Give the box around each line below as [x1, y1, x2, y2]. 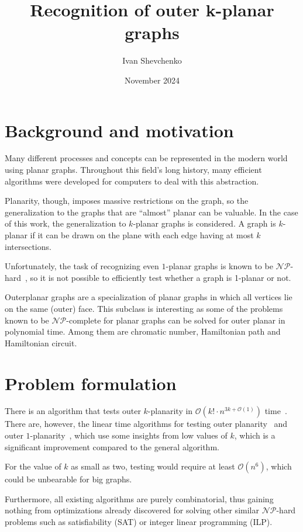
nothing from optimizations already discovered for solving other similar [5, 504, 259, 516]
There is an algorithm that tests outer [5, 405, 141, 417]
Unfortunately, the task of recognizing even [5, 260, 159, 272]
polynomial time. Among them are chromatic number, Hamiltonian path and [5, 325, 281, 338]
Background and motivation [5, 118, 234, 142]
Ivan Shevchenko [122, 54, 182, 67]
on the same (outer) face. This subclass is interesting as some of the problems [5, 302, 283, 314]
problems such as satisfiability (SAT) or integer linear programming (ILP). [5, 516, 273, 528]
